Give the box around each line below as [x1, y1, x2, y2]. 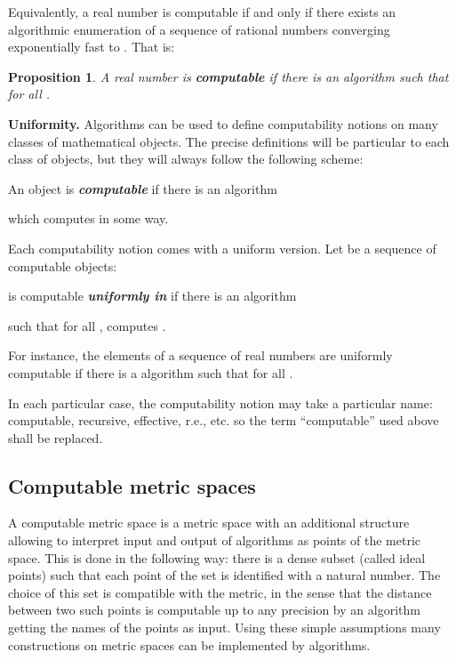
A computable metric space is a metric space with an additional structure [8, 513, 410, 532]
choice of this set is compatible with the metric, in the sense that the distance [8, 583, 432, 601]
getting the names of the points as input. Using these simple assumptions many [8, 618, 441, 637]
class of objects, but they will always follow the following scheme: [8, 149, 364, 168]
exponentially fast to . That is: [8, 37, 175, 56]
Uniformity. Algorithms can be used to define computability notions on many [8, 114, 438, 133]
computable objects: [8, 256, 117, 275]
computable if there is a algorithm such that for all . [8, 363, 293, 382]
